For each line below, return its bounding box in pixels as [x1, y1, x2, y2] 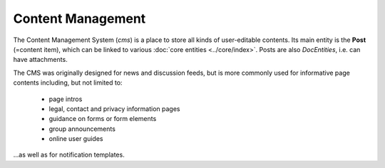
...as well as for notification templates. [13, 150, 125, 159]
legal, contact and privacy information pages [48, 104, 180, 113]
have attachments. [13, 56, 68, 64]
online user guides [48, 135, 103, 143]
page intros [48, 95, 83, 103]
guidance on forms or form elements [48, 115, 157, 123]
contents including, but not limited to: [13, 78, 123, 87]
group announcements [48, 125, 115, 133]
